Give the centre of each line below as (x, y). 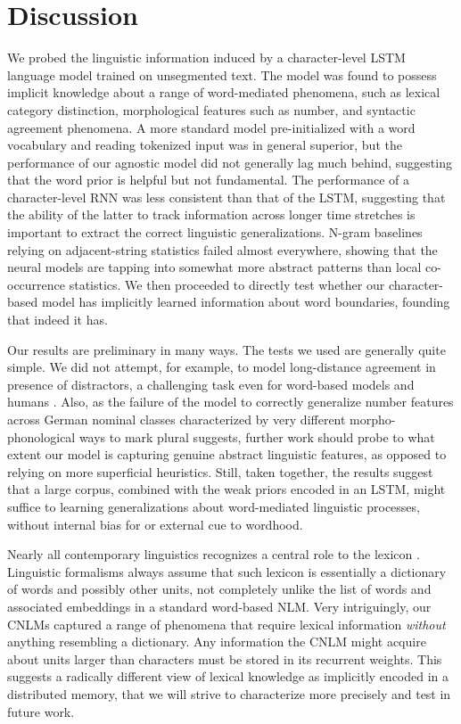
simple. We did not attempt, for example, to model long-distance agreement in (222, 367)
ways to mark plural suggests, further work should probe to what (257, 436)
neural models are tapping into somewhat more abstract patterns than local (214, 267)
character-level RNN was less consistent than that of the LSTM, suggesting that (226, 197)
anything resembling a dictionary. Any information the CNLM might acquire (217, 642)
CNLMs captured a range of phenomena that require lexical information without (226, 624)
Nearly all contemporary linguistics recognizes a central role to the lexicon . (214, 554)
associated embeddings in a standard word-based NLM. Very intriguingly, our (219, 606)
